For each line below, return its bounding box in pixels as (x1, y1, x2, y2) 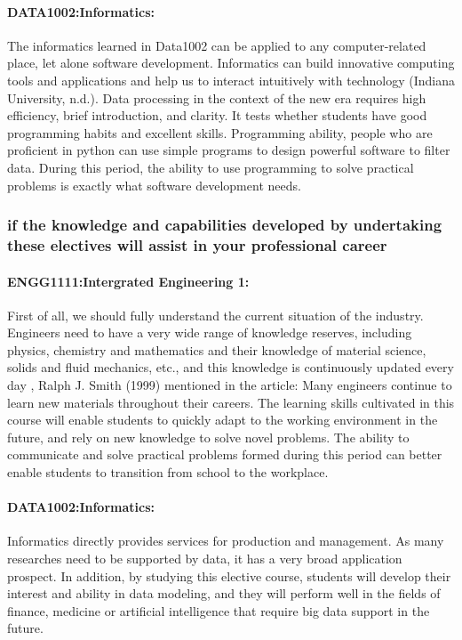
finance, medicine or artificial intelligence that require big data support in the (7, 601, 430, 620)
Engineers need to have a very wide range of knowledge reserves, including (7, 323, 412, 342)
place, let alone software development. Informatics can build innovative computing (7, 53, 455, 72)
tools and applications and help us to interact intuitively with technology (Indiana (7, 70, 455, 89)
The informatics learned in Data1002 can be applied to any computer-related (7, 36, 426, 54)
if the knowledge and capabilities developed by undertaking (7, 214, 442, 236)
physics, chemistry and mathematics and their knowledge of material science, (7, 340, 426, 359)
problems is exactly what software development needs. (7, 175, 301, 194)
